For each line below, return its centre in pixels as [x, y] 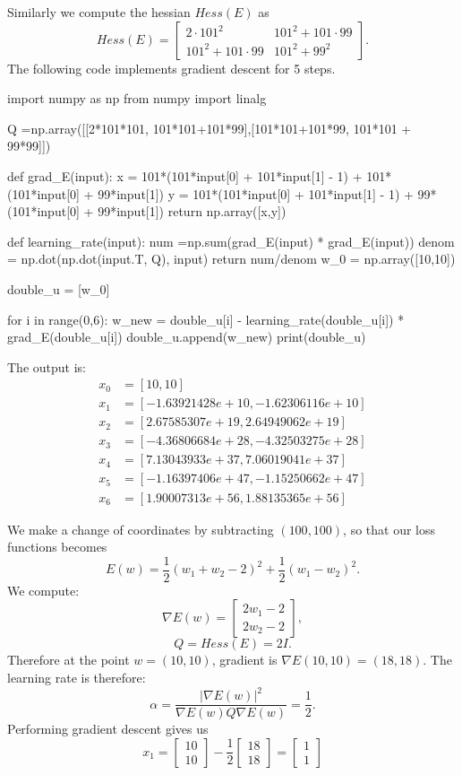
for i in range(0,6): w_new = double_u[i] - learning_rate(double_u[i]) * [206, 319]
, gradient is [244, 660]
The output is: [47, 366]
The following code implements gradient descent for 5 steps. [171, 68]
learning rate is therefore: [77, 677]
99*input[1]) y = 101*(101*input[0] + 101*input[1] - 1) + [256, 193]
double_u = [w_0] [59, 288]
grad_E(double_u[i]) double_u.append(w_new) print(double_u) [187, 337]
